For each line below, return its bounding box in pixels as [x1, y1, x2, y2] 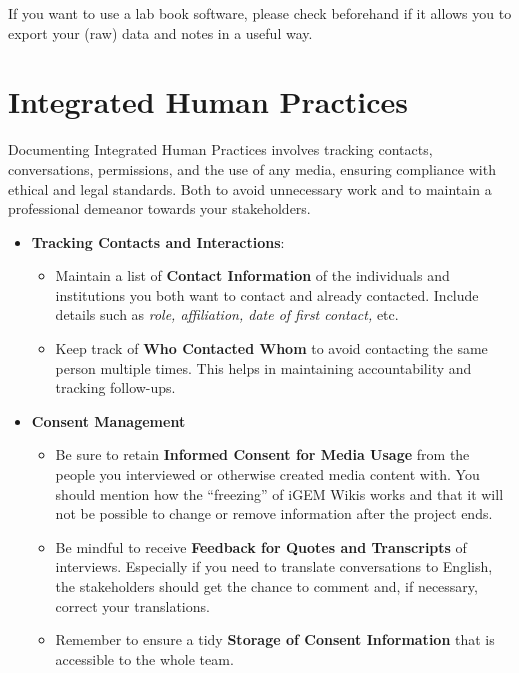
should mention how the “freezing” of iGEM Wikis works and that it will [55, 483, 504, 504]
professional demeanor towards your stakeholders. [8, 198, 311, 219]
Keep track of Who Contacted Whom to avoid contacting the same [55, 338, 488, 359]
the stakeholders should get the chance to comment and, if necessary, [55, 576, 478, 596]
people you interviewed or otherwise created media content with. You [55, 464, 480, 485]
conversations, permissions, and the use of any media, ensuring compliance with [8, 158, 496, 179]
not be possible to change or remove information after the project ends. [55, 503, 493, 524]
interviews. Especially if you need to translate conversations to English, [55, 556, 493, 577]
